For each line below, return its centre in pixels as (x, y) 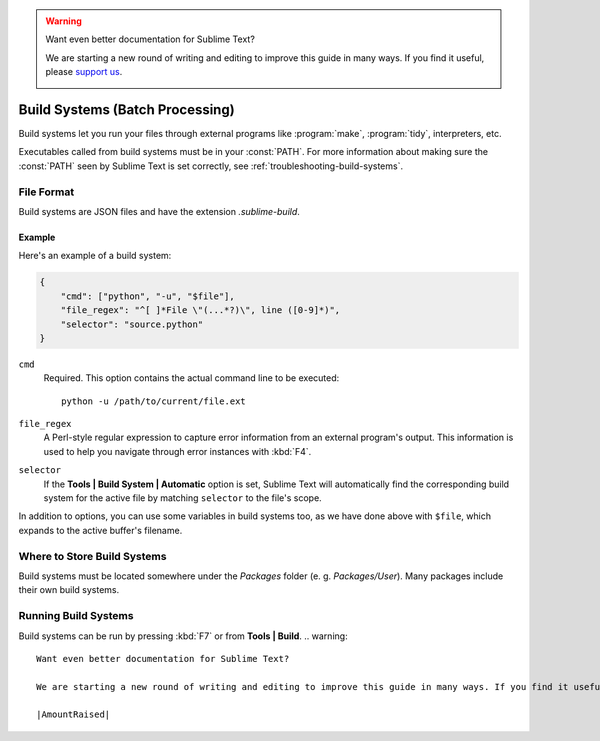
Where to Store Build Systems (92, 556)
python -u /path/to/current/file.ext (154, 401)
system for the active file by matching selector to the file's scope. (182, 498)
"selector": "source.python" (132, 324)
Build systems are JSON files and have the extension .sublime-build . (159, 211)
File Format (46, 192)
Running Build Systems (76, 616)
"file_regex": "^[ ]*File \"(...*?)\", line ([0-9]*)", (200, 310)
